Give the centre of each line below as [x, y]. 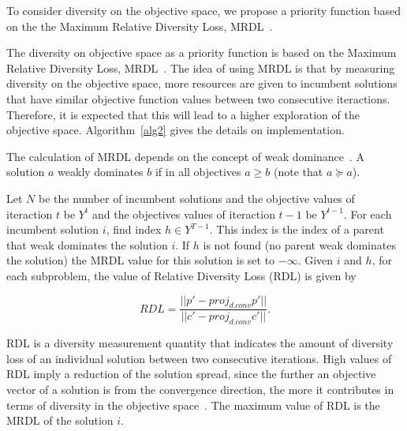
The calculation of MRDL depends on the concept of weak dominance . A [186, 156]
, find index [134, 229]
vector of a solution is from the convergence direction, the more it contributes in [200, 389]
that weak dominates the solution [87, 244]
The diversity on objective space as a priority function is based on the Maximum [202, 52]
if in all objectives [198, 172]
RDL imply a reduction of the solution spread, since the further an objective [191, 374]
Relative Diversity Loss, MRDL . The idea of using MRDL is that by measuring [201, 67]
